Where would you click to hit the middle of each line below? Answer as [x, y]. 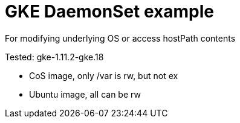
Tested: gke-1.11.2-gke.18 [54, 57]
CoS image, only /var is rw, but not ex [104, 75]
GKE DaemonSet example [110, 11]
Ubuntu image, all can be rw [85, 94]
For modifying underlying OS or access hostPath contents [120, 38]
